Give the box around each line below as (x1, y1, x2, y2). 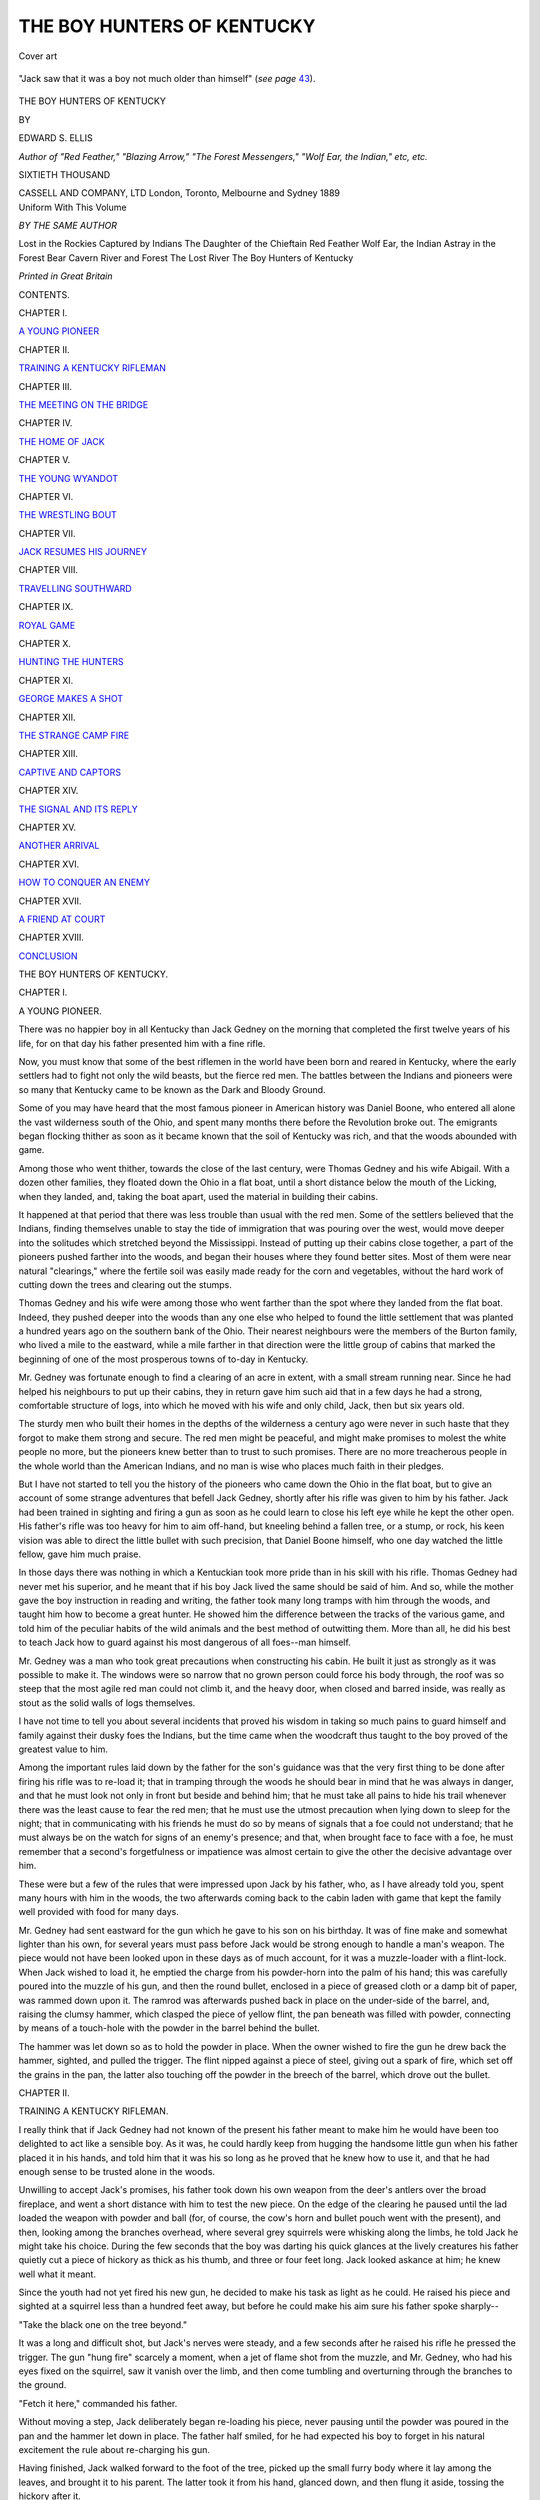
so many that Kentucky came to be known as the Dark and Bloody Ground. (18, 1083, 326, 1095)
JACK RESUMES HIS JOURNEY (18, 546, 147, 558)
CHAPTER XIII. (18, 748, 79, 760)
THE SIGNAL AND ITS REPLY (18, 803, 139, 815)
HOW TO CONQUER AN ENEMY (18, 876, 150, 889)
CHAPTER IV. (18, 417, 73, 429)
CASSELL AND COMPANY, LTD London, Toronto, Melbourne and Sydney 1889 (18, 187, 340, 199)
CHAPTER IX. (18, 601, 74, 613)
